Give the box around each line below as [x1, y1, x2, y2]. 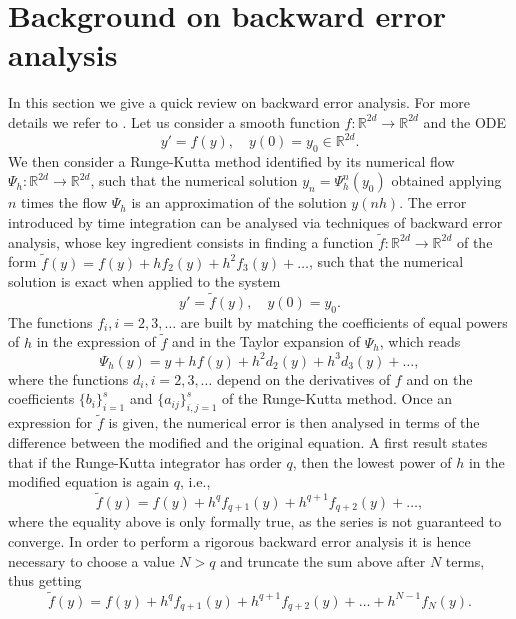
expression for [8, 412, 93, 433]
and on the [406, 368, 473, 389]
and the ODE [423, 111, 507, 132]
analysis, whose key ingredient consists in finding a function [8, 231, 374, 252]
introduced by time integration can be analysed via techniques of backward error [8, 211, 503, 232]
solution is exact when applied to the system [8, 271, 281, 292]
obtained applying [391, 170, 502, 191]
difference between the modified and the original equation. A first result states [8, 431, 488, 452]
